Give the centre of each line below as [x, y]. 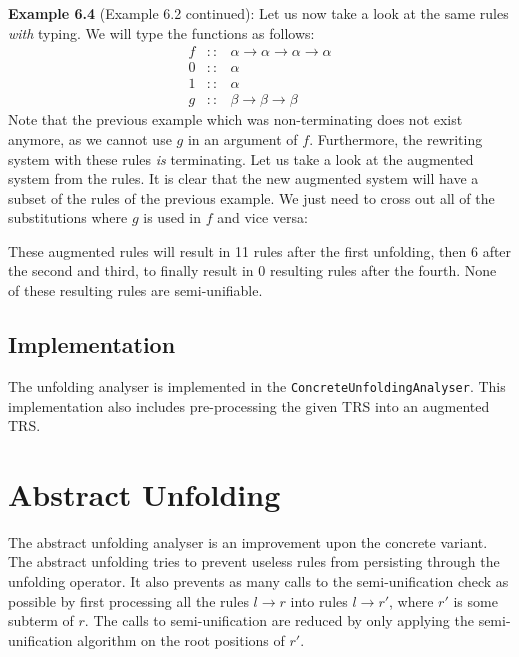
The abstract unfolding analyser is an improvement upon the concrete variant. [248, 541]
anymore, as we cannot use [90, 138]
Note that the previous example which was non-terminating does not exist [235, 119]
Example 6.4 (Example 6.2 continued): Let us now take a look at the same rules [258, 13]
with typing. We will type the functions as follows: [161, 32]
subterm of [41, 620]
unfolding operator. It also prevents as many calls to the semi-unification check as [258, 581]
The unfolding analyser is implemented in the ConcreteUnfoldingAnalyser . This [257, 385]
